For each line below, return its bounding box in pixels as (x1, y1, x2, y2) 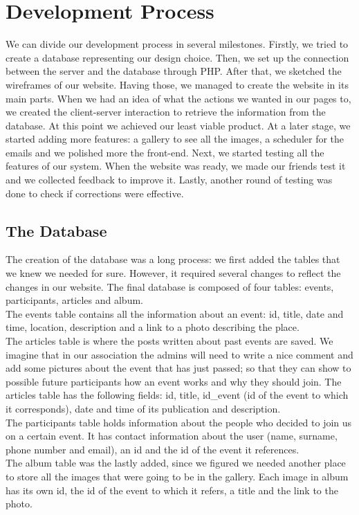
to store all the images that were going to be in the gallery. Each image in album (6, 469, 349, 483)
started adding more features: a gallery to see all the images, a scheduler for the (6, 132, 344, 146)
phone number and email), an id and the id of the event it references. (6, 442, 300, 456)
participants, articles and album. (6, 293, 143, 307)
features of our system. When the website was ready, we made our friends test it (6, 159, 346, 173)
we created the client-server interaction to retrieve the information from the (6, 105, 326, 119)
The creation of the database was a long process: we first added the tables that (6, 252, 340, 266)
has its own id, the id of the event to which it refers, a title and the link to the (6, 482, 338, 497)
